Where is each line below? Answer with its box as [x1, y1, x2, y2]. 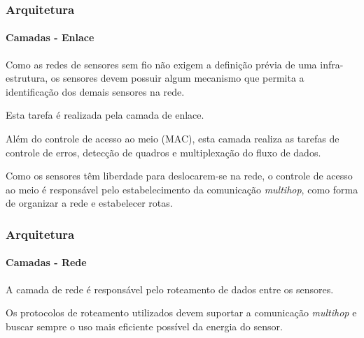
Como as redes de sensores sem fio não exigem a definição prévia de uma [6, 57, 317, 71]
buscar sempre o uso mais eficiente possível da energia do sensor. [6, 318, 283, 333]
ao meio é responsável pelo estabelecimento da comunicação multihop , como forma [6, 182, 358, 196]
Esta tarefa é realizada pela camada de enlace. [6, 108, 204, 122]
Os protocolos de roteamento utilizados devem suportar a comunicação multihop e [6, 305, 357, 320]
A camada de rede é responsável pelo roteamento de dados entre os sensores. [6, 281, 334, 296]
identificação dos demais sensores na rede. [6, 84, 185, 98]
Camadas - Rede [6, 255, 87, 270]
